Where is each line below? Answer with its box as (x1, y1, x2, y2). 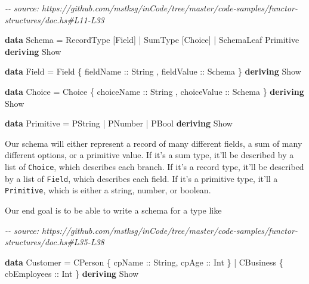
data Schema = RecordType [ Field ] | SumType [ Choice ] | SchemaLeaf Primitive (5, 33, 299, 46)
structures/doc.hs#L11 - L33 (5, 13, 104, 26)
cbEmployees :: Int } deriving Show (5, 267, 139, 280)
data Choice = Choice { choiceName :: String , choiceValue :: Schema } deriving (5, 85, 304, 97)
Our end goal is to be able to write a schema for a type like (5, 203, 222, 216)
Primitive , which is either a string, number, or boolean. (5, 184, 211, 196)
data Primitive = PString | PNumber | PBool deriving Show (5, 117, 233, 129)
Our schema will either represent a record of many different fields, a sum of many (5, 137, 302, 149)
